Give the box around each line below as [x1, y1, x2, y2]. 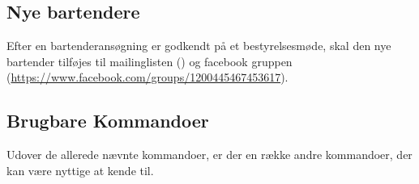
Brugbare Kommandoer [6, 108, 209, 133]
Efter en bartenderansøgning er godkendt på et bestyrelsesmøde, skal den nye [6, 37, 391, 54]
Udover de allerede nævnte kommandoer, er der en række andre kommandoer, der [6, 146, 413, 163]
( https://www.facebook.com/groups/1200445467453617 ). [6, 69, 289, 86]
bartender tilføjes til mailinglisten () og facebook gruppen [6, 52, 293, 69]
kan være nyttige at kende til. [6, 161, 154, 178]
